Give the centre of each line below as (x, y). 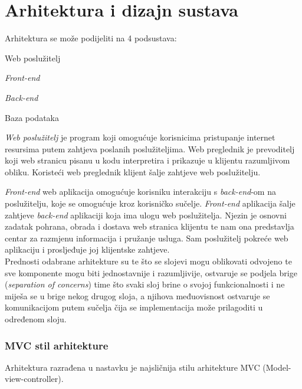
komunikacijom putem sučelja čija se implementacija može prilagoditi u (134, 307)
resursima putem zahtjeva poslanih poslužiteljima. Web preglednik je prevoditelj (150, 148)
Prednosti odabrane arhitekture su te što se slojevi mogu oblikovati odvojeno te (148, 261)
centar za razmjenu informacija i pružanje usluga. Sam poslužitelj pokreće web (147, 238)
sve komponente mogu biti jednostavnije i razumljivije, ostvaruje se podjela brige (151, 272)
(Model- (277, 367)
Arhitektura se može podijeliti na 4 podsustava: (91, 38)
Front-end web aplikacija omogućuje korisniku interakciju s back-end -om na (140, 192)
